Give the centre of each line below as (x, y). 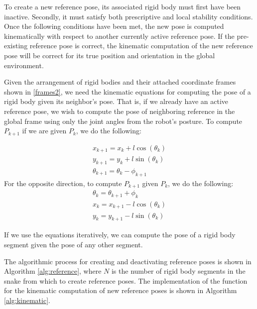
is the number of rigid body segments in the (178, 271)
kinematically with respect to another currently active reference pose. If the (119, 36)
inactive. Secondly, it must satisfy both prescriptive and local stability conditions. (128, 16)
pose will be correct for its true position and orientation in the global (110, 55)
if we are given (44, 131)
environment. (24, 65)
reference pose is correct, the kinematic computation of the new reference (141, 46)
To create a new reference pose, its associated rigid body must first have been (123, 6)
